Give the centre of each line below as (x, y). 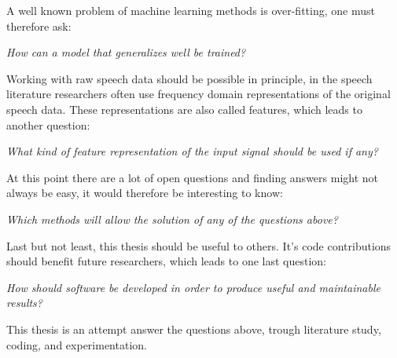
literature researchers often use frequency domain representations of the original (198, 94)
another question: (48, 124)
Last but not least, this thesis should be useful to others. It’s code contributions (199, 245)
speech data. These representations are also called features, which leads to (184, 109)
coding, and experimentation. (77, 344)
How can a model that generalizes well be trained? (126, 52)
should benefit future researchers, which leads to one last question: (167, 261)
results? (24, 303)
